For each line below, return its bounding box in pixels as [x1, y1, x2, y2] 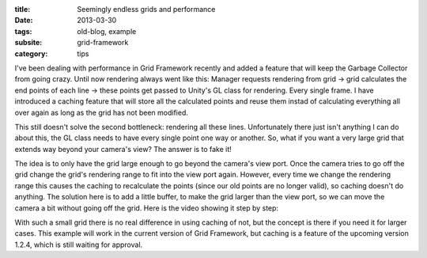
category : [14, 48, 48, 59]
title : [14, 5, 31, 13]
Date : [14, 16, 33, 25]
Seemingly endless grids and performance [77, 5, 216, 13]
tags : [14, 26, 32, 36]
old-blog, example [77, 26, 137, 36]
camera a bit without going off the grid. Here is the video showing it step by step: [14, 203, 279, 213]
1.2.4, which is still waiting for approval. [14, 240, 143, 249]
